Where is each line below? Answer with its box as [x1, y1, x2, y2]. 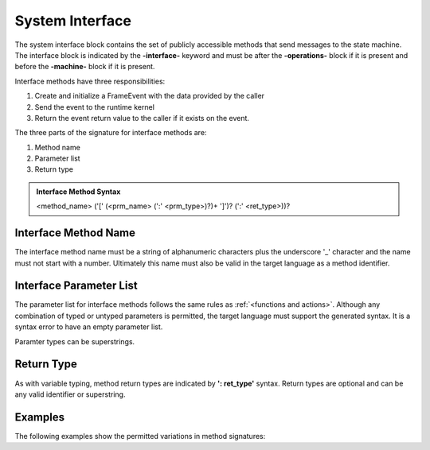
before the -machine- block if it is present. [14, 62, 155, 72]
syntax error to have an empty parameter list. [14, 322, 163, 332]
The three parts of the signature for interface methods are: [14, 128, 207, 138]
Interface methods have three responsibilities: [14, 76, 166, 86]
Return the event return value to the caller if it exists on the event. [34, 113, 250, 122]
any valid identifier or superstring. [14, 390, 126, 399]
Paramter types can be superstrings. [14, 336, 135, 346]
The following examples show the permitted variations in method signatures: [14, 431, 266, 440]
